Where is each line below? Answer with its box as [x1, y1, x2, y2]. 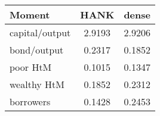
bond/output [10, 43, 64, 57]
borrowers [10, 95, 51, 108]
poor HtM [10, 60, 52, 74]
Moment [10, 8, 50, 21]
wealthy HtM [10, 77, 65, 91]
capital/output [10, 26, 71, 39]
